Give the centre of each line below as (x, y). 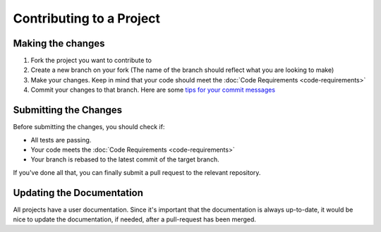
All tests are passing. (61, 140)
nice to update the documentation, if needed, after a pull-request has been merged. (135, 219)
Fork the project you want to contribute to (91, 61)
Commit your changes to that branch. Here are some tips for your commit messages (153, 90)
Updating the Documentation (78, 193)
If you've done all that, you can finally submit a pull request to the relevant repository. (137, 172)
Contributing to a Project (87, 18)
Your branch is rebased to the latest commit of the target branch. (125, 159)
